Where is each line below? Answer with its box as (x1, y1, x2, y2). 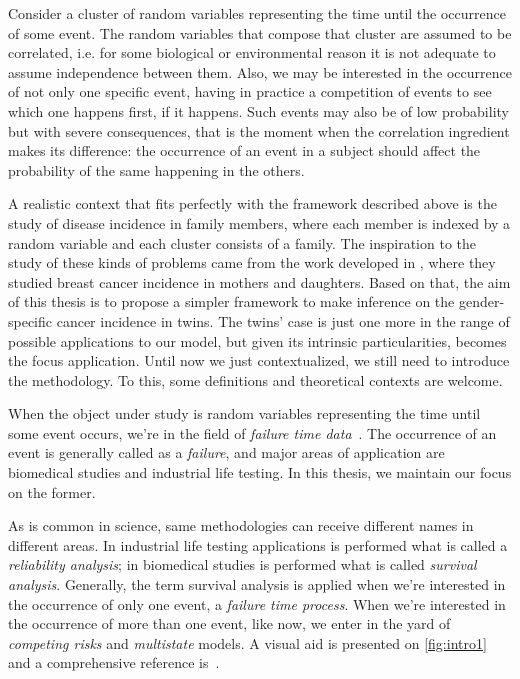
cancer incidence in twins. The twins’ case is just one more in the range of (56, 310, 510, 331)
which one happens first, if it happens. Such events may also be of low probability (8, 100, 509, 121)
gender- (458, 291, 505, 312)
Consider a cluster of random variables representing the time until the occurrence (8, 3, 506, 23)
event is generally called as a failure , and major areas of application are (8, 442, 445, 463)
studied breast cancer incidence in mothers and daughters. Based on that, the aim (8, 271, 511, 292)
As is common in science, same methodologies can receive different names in (8, 515, 474, 536)
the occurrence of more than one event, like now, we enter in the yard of (8, 613, 451, 634)
